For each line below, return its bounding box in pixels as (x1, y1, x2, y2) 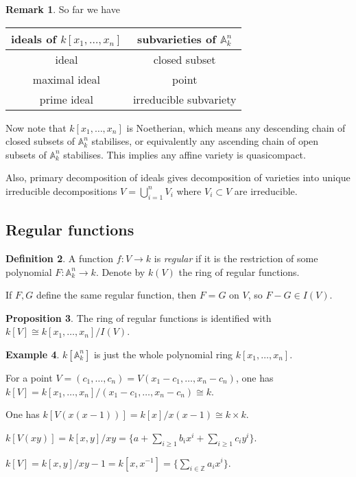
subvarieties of (137, 30, 216, 47)
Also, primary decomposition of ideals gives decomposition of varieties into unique (5, 170, 351, 185)
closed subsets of (5, 134, 75, 148)
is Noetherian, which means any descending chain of (126, 120, 346, 135)
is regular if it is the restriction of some (154, 251, 318, 265)
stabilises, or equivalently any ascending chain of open (91, 134, 319, 148)
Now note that (5, 120, 67, 135)
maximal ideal (32, 71, 101, 87)
